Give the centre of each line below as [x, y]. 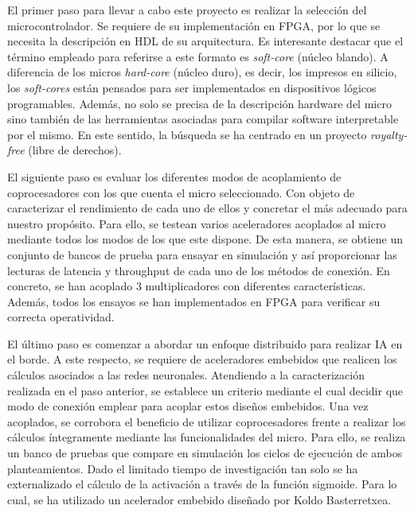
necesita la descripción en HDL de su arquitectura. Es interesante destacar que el [205, 41]
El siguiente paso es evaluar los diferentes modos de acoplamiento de [174, 176]
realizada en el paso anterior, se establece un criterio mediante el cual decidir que [205, 390]
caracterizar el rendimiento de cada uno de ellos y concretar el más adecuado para [207, 208]
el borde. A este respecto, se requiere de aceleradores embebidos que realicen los [202, 359]
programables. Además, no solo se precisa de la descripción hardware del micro [199, 103]
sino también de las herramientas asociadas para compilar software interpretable [203, 119]
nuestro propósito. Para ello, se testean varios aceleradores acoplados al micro [197, 223]
